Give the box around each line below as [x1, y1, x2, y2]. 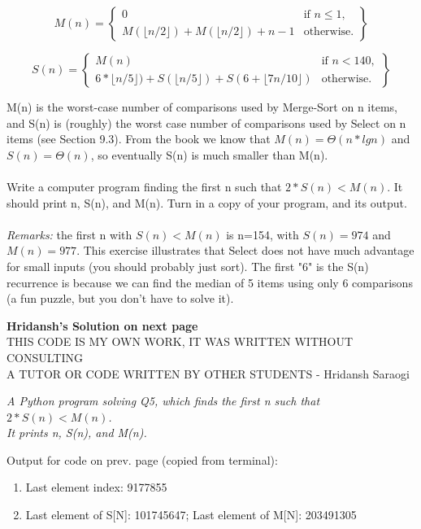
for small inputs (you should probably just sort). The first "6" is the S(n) [7, 257, 369, 274]
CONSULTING [7, 348, 84, 365]
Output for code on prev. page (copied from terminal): [7, 451, 278, 468]
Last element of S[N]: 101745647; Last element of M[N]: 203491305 [25, 506, 357, 523]
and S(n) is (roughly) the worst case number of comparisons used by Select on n [7, 114, 406, 131]
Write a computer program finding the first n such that [7, 177, 282, 195]
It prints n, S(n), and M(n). [7, 424, 147, 441]
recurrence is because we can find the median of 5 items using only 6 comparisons [7, 273, 413, 291]
